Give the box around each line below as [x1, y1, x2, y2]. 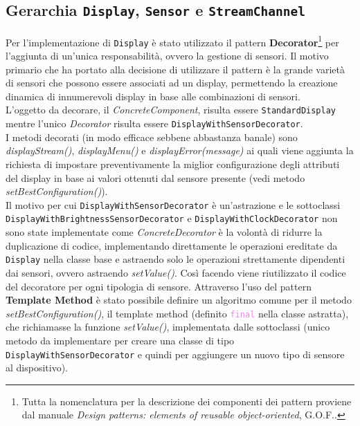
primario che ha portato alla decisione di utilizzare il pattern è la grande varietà [6, 62, 345, 76]
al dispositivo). [6, 360, 69, 375]
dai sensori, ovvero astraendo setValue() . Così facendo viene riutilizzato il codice [6, 265, 346, 279]
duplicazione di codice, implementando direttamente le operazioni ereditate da [6, 238, 338, 252]
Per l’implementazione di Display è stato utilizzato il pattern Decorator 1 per [6, 33, 339, 49]
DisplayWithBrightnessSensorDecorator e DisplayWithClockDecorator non [6, 211, 338, 225]
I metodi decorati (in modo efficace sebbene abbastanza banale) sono [6, 129, 298, 144]
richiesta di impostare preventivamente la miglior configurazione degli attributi [6, 156, 340, 171]
